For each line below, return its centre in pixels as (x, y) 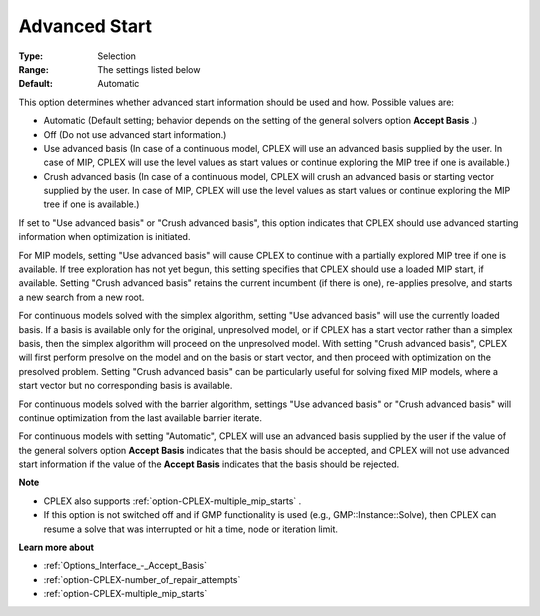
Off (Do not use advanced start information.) (135, 134)
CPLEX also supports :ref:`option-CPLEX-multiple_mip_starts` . (172, 501)
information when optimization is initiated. (104, 237)
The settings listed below (149, 69)
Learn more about (56, 547)
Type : (31, 56)
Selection (117, 56)
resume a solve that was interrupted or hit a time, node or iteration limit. (191, 529)
